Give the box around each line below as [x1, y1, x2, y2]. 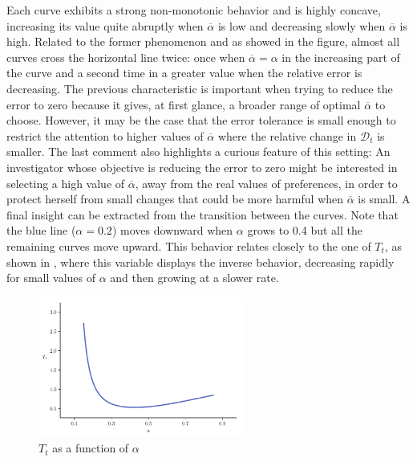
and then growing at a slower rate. [110, 269, 279, 286]
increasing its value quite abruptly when [6, 17, 204, 34]
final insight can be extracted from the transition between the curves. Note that [6, 206, 399, 223]
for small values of [6, 269, 96, 286]
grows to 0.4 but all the [247, 222, 362, 239]
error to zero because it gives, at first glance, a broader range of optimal [6, 96, 361, 112]
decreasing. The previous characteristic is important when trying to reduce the [6, 80, 393, 96]
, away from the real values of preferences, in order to [135, 174, 398, 191]
